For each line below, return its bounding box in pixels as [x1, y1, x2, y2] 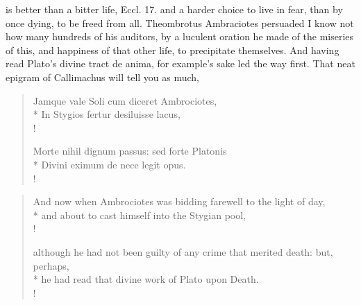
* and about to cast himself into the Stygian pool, [33, 207, 246, 222]
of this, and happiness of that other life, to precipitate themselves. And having [6, 42, 339, 57]
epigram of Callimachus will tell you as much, [6, 69, 200, 84]
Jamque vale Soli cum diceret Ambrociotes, [33, 93, 217, 107]
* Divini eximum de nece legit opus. [33, 157, 186, 171]
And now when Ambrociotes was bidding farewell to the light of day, [33, 194, 326, 209]
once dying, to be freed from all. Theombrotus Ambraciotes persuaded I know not [6, 15, 354, 30]
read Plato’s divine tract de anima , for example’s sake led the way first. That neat [6, 56, 355, 71]
